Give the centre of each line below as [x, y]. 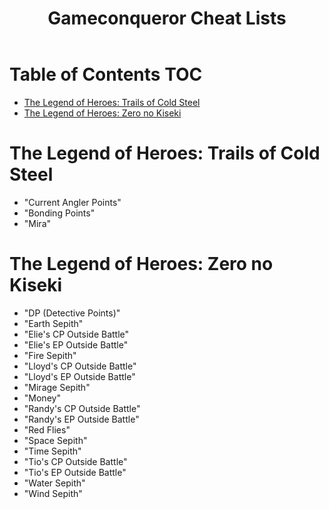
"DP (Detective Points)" [72, 313]
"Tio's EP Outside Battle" [75, 472]
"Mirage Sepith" [57, 387]
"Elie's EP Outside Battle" [76, 344]
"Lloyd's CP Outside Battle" [80, 366]
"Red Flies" [47, 429]
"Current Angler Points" [72, 202]
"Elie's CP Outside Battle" [76, 334]
